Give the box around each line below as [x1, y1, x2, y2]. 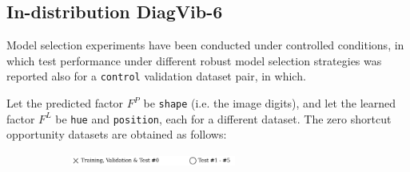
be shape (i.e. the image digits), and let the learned [143, 95, 396, 111]
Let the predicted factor [6, 95, 124, 111]
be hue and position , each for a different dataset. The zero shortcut [55, 110, 392, 127]
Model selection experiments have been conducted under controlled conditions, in [6, 37, 404, 53]
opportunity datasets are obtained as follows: [6, 126, 227, 143]
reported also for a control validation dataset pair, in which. [6, 68, 306, 84]
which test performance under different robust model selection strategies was [6, 52, 382, 68]
